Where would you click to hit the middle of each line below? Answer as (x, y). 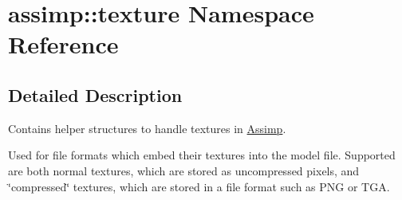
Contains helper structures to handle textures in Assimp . (147, 128)
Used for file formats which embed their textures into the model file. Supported (202, 155)
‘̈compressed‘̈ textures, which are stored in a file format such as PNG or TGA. (199, 186)
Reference (63, 44)
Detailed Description (95, 94)
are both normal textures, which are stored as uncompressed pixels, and (184, 170)
